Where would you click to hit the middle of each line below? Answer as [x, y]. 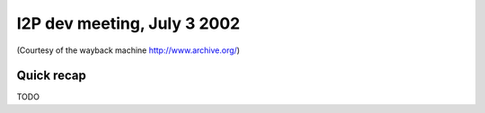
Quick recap [52, 76]
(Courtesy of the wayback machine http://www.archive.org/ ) [128, 50]
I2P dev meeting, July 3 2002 [128, 23]
